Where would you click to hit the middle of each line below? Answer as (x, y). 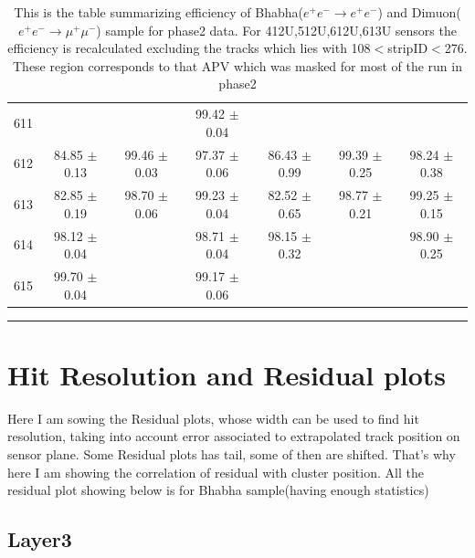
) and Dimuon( (419, 12)
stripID (408, 48)
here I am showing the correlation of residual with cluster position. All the (216, 472)
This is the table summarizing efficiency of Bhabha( (158, 12)
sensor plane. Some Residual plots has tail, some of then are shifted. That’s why (232, 453)
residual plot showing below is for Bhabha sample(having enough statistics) (218, 490)
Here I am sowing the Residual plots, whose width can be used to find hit (213, 418)
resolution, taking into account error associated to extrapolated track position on (234, 436)
